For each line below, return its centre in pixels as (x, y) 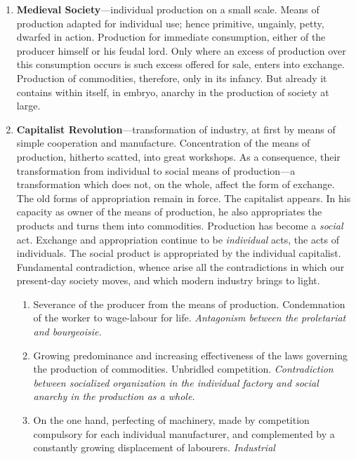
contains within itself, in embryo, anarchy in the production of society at (173, 92)
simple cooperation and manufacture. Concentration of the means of (163, 143)
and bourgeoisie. (67, 332)
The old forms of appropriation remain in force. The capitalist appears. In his (184, 198)
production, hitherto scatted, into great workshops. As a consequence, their (178, 156)
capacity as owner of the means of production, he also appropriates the (169, 212)
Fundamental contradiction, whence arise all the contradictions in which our (180, 266)
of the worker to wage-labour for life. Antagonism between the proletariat (190, 318)
